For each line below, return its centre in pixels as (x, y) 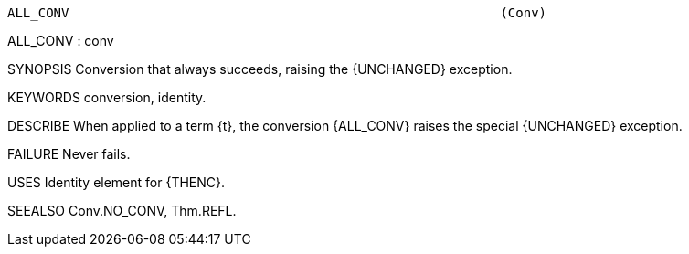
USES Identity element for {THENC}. (117, 182)
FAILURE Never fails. (69, 154)
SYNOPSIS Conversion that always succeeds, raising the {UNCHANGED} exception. (260, 69)
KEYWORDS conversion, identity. (107, 97)
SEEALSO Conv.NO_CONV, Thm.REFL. (122, 211)
